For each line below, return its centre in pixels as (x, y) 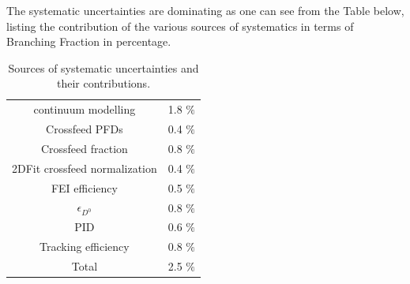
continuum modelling (85, 109)
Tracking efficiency (85, 247)
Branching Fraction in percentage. (89, 41)
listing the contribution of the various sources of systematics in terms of (180, 26)
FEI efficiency (84, 187)
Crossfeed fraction (84, 148)
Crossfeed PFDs (85, 129)
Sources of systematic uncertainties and (103, 67)
